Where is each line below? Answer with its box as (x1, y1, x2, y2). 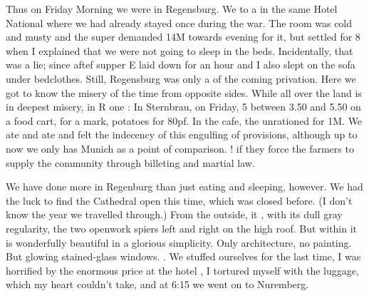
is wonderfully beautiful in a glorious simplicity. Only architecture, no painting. (6, 235, 352, 250)
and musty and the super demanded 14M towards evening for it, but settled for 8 (6, 29, 360, 44)
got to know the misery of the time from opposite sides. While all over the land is (6, 85, 362, 100)
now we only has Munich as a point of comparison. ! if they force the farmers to (6, 141, 354, 155)
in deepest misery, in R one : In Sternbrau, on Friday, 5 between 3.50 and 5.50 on (6, 99, 361, 114)
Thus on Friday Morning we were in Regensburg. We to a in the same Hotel (6, 1, 338, 16)
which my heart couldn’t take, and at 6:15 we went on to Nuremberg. (6, 277, 309, 292)
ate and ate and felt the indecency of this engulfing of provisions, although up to (6, 127, 358, 142)
